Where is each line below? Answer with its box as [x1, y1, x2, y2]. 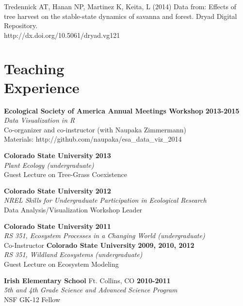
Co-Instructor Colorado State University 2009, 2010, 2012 [4, 240, 194, 250]
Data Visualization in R [4, 115, 75, 125]
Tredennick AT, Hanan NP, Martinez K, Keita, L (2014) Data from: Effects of [4, 1, 236, 11]
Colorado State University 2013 [4, 150, 111, 161]
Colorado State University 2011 [4, 221, 111, 231]
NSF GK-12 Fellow [4, 294, 60, 304]
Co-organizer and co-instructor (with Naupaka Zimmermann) [4, 124, 186, 134]
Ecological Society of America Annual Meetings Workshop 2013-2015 [4, 105, 240, 115]
